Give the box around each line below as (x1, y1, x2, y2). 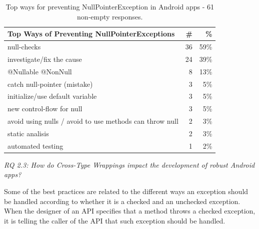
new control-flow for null (7, 103, 82, 114)
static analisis (7, 128, 49, 138)
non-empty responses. (77, 11, 143, 21)
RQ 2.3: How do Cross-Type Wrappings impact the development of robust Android (4, 159, 255, 170)
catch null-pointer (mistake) (7, 78, 93, 89)
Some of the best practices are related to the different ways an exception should (4, 186, 248, 197)
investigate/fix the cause (7, 53, 82, 64)
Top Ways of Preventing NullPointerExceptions (7, 28, 175, 39)
